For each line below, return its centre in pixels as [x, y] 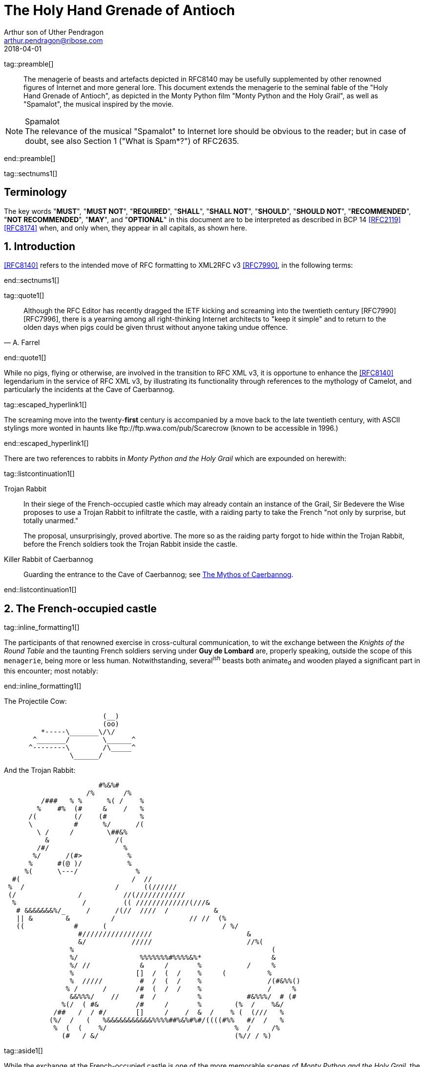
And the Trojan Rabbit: [40, 770]
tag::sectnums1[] [31, 173]
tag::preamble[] [29, 64]
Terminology [35, 192]
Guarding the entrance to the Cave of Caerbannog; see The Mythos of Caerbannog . [159, 575]
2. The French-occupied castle [80, 608]
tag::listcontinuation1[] [39, 474]
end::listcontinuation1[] [40, 590]
